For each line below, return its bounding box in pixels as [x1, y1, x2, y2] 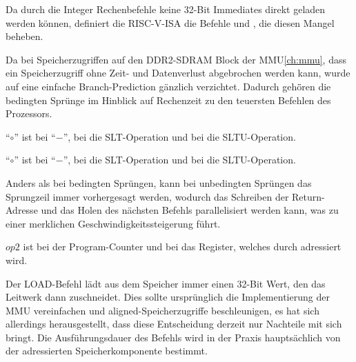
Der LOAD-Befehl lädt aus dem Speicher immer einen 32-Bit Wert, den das [6, 276, 326, 290]
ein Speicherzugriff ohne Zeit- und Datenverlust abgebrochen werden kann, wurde [6, 66, 350, 80]
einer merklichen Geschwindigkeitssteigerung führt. [6, 216, 221, 230]
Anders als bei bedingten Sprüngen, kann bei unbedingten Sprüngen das [6, 175, 312, 190]
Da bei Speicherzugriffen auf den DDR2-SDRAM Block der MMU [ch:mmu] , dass [6, 52, 346, 66]
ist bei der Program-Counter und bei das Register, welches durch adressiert [23, 239, 342, 254]
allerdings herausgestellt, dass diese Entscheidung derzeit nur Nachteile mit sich [6, 316, 342, 331]
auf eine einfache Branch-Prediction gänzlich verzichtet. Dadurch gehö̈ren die [6, 79, 331, 93]
